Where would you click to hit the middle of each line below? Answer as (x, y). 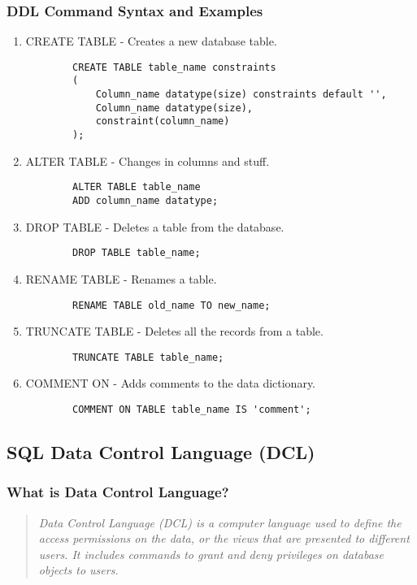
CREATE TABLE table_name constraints (174, 67)
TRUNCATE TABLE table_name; (148, 357)
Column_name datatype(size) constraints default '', (241, 95)
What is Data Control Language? (118, 492)
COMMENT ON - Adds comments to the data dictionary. (171, 383)
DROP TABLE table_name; (137, 253)
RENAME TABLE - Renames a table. (121, 278)
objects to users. (78, 570)
